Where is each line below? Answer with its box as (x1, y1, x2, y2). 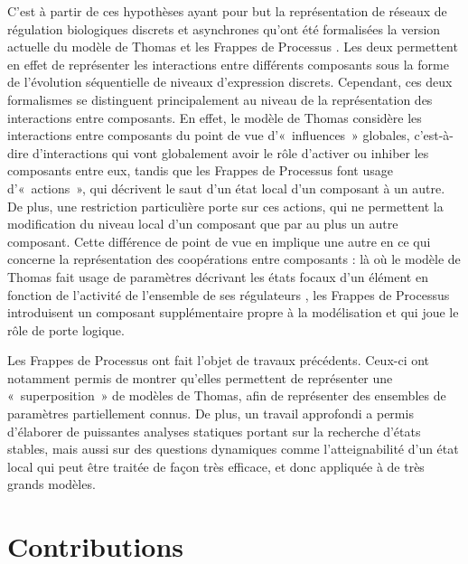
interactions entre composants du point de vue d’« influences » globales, (7, 126, 410, 145)
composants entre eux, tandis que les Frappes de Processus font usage (7, 161, 393, 180)
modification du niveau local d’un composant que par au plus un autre (7, 214, 398, 233)
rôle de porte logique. (7, 320, 125, 339)
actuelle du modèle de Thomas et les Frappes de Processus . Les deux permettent (7, 37, 458, 56)
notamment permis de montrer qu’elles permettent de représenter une (7, 368, 393, 387)
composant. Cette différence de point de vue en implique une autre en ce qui (7, 231, 431, 250)
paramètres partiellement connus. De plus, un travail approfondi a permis (7, 404, 414, 423)
